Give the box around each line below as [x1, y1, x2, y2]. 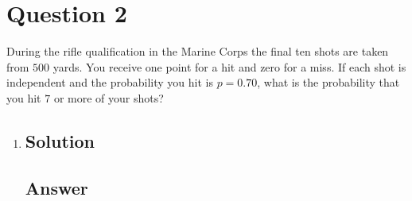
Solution [25, 128, 95, 153]
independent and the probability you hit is [6, 74, 213, 91]
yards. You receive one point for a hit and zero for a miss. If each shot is [52, 58, 406, 75]
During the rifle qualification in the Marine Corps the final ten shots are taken [6, 43, 389, 60]
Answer [25, 175, 88, 199]
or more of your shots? [53, 89, 164, 106]
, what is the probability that [257, 74, 400, 91]
